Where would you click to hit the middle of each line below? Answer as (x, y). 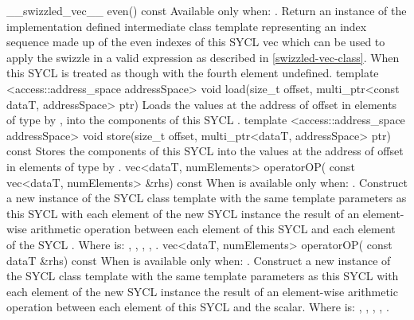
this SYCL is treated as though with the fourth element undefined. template (193, 73)
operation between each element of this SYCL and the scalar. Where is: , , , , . (198, 307)
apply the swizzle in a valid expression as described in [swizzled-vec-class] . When (203, 57)
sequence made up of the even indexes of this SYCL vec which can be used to (196, 42)
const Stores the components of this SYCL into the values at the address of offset (205, 151)
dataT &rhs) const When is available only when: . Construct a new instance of (199, 260)
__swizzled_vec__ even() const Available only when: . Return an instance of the (207, 10)
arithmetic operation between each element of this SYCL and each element (213, 229)
